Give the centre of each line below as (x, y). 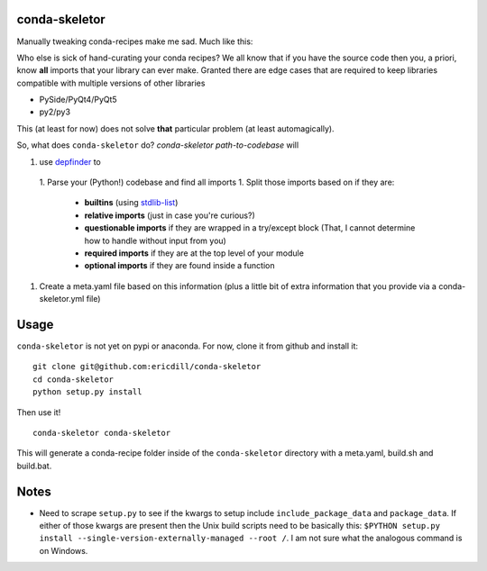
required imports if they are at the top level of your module (194, 253)
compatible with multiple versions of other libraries (111, 83)
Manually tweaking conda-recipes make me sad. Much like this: (135, 41)
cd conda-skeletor (74, 379)
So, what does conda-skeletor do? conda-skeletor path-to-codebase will (158, 145)
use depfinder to (70, 161)
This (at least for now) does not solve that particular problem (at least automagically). (175, 128)
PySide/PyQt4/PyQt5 (78, 100)
